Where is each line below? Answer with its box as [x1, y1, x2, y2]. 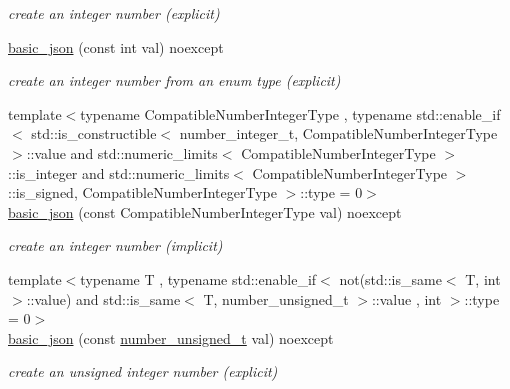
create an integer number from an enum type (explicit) [8, 70, 341, 91]
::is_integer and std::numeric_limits [8, 162, 230, 183]
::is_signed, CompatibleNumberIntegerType [8, 182, 277, 203]
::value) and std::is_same [26, 288, 181, 309]
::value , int [371, 288, 442, 309]
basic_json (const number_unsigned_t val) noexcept [8, 327, 334, 348]
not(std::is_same [339, 268, 442, 289]
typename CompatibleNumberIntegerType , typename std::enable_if [80, 103, 501, 124]
